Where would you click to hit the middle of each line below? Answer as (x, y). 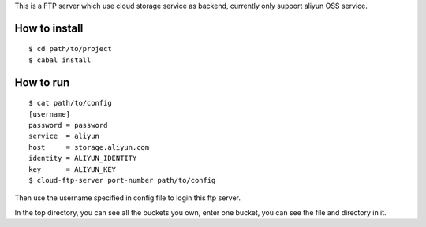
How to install (49, 28)
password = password (68, 125)
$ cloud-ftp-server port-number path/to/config (122, 180)
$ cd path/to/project (70, 49)
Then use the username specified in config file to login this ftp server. (127, 198)
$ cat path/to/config (70, 103)
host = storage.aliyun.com (89, 147)
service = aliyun (64, 136)
